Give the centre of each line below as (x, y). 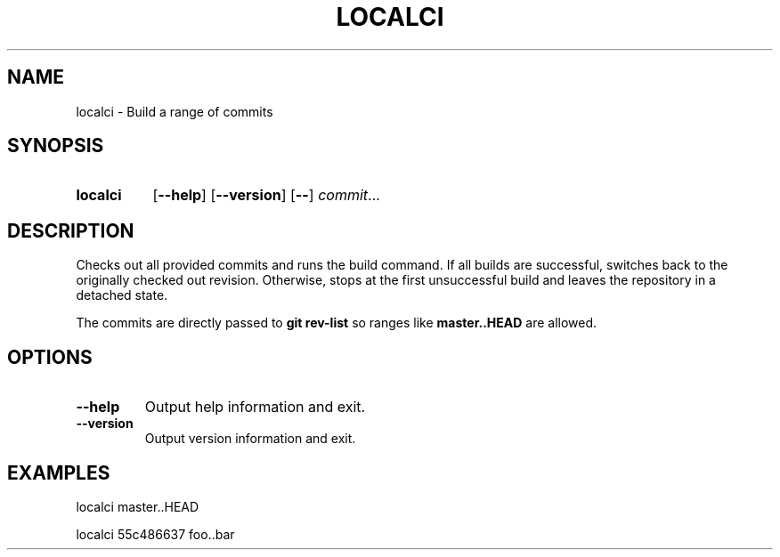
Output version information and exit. (250, 439)
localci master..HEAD (138, 506)
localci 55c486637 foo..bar (155, 534)
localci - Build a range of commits (175, 111)
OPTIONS (50, 357)
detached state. (122, 295)
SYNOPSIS (56, 146)
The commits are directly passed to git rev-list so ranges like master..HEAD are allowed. (337, 323)
